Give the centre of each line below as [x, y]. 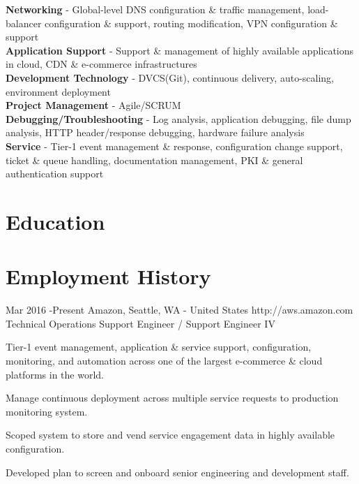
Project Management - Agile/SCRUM [93, 105]
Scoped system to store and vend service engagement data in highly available [170, 435]
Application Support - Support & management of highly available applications [180, 50]
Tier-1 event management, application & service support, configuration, [159, 347]
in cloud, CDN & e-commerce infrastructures [101, 64]
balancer [24, 23]
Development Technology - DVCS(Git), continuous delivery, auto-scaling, [170, 77]
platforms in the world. [55, 374]
